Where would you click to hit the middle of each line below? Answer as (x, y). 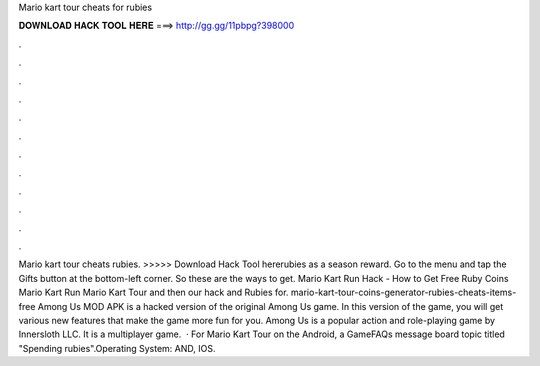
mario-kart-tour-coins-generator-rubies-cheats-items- (403, 292)
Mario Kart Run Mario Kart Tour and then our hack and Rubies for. (153, 292)
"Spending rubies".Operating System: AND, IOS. (117, 348)
